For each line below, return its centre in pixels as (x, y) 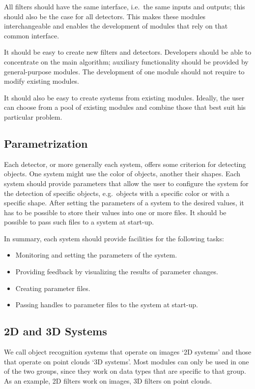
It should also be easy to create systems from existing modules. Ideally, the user (124, 97)
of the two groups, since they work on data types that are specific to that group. (125, 371)
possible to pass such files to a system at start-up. (79, 222)
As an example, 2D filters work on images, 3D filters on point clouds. (108, 380)
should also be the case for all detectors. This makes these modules (105, 16)
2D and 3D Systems (56, 331)
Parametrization (46, 143)
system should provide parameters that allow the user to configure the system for (126, 183)
